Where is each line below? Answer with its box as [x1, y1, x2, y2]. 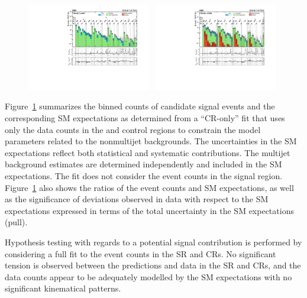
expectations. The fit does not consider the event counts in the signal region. [5, 169, 283, 182]
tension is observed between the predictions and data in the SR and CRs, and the [5, 259, 301, 271]
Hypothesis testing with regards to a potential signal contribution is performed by [5, 235, 302, 248]
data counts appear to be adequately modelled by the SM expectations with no [5, 270, 292, 283]
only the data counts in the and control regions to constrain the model [5, 123, 261, 135]
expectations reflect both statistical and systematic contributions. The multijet [5, 146, 290, 158]
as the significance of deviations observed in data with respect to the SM [5, 193, 269, 205]
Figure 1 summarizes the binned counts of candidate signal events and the [5, 100, 275, 112]
